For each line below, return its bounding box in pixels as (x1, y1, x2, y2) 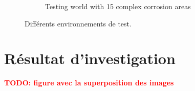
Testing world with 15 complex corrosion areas (45, 1, 191, 11)
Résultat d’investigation (4, 48, 176, 69)
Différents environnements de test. (25, 18, 132, 28)
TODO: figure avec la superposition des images (4, 77, 174, 88)
